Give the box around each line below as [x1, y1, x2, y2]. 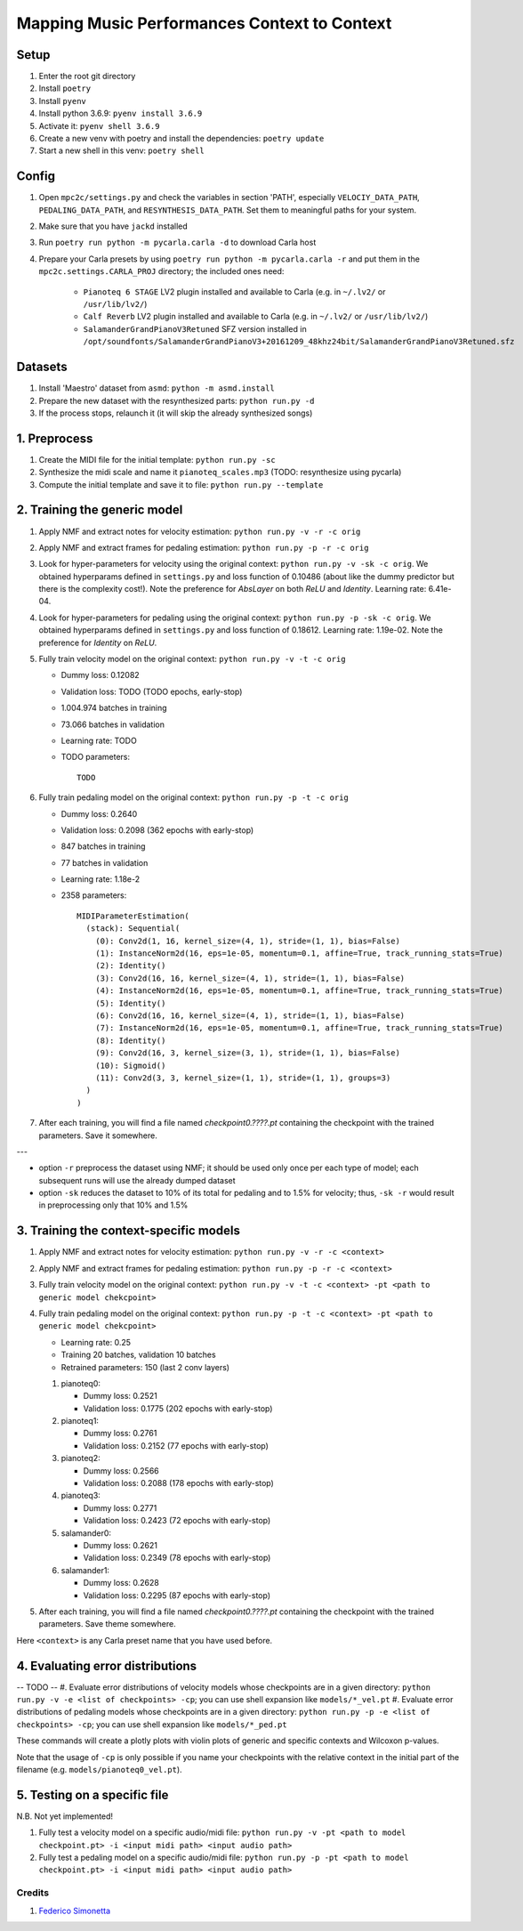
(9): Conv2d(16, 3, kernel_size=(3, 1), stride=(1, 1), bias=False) [94, 1048, 400, 1058]
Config [16, 169, 55, 184]
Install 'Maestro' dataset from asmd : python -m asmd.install [38, 383, 275, 393]
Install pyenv [38, 95, 86, 106]
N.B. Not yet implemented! [16, 1811, 114, 1822]
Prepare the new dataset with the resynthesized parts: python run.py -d [38, 395, 315, 406]
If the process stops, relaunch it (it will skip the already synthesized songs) [38, 408, 313, 418]
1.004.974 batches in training [60, 703, 168, 714]
